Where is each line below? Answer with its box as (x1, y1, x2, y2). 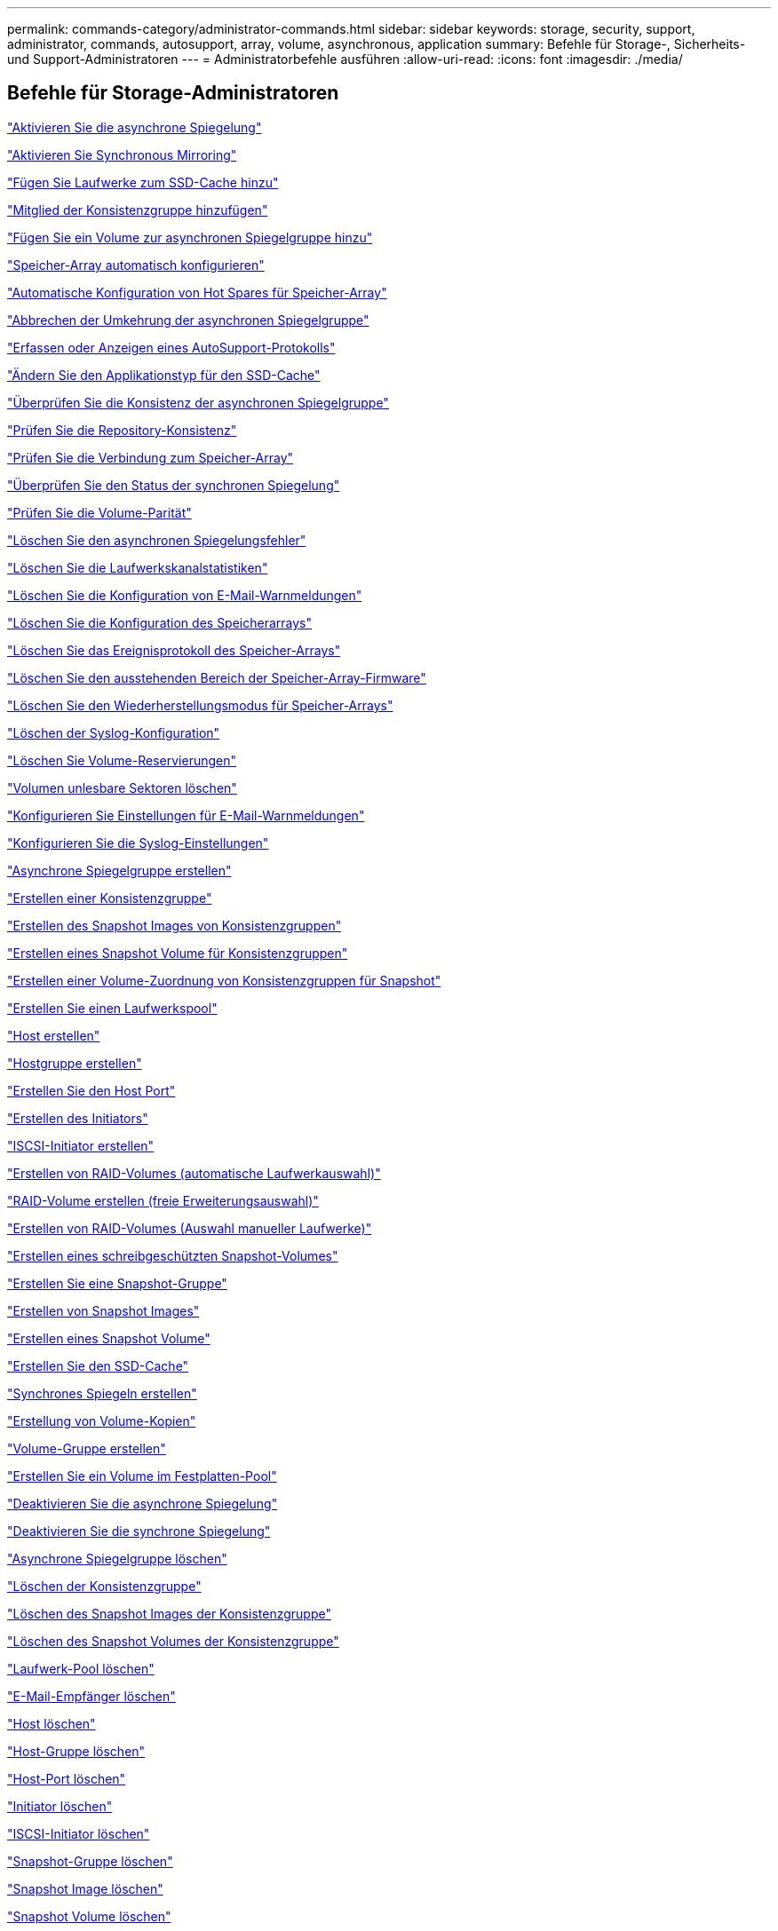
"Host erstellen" (7, 1027, 100, 1043)
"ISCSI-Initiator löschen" (7, 1825, 150, 1841)
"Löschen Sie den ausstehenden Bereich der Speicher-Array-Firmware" (7, 669, 426, 685)
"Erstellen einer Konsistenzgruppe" (7, 890, 212, 906)
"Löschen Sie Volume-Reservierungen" (7, 752, 237, 768)
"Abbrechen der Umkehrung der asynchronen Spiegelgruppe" (7, 312, 369, 328)
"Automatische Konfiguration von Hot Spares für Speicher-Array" (7, 284, 387, 300)
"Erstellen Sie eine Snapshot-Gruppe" (7, 1275, 227, 1291)
